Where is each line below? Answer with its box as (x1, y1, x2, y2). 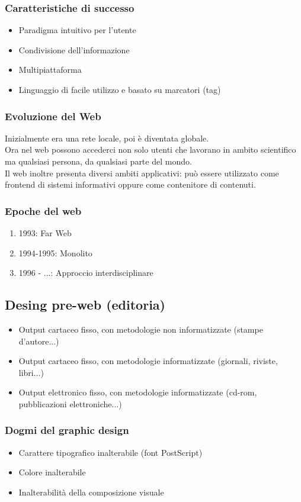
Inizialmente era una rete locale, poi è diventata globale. (5, 131, 209, 144)
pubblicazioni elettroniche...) (18, 397, 122, 410)
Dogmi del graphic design (5, 423, 129, 437)
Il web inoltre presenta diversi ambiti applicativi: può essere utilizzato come (5, 166, 279, 179)
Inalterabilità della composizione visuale (18, 485, 164, 498)
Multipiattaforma (18, 63, 82, 76)
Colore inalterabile (18, 466, 86, 478)
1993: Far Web (18, 227, 72, 239)
